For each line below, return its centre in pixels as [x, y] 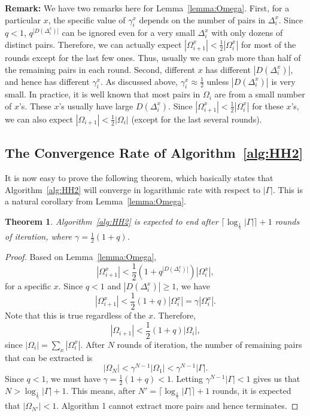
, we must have [73, 379]
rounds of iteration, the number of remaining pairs [209, 344]
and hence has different [47, 81]
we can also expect [39, 119]
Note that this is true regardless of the [75, 315]
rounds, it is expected [252, 391]
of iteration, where [38, 236]
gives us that [277, 379]
